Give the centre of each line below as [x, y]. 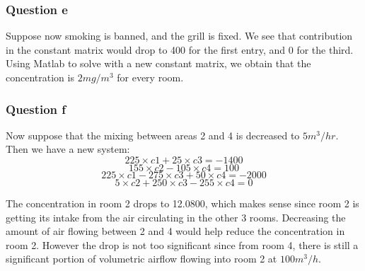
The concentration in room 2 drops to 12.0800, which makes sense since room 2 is [182, 203]
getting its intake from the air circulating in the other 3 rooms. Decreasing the [176, 217]
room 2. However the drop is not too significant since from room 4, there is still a [182, 244]
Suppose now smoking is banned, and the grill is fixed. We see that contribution [179, 36]
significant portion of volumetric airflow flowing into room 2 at [141, 259]
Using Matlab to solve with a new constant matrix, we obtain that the [158, 63]
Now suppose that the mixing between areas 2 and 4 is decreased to [153, 135]
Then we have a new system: [68, 149]
